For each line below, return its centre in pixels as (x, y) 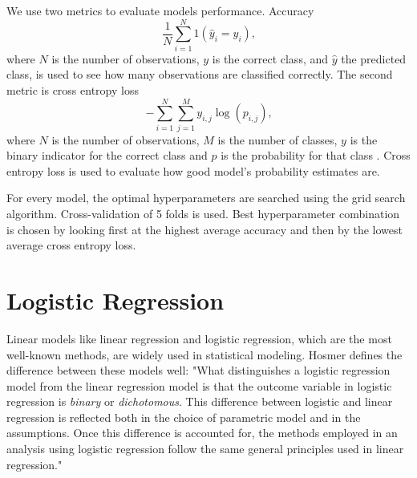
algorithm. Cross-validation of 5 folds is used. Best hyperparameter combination (203, 213)
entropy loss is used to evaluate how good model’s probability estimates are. (193, 170)
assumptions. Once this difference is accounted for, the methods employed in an (202, 433)
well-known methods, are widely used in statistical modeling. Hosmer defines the (204, 354)
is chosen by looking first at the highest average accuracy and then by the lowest (204, 229)
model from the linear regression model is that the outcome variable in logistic (199, 385)
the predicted (374, 58)
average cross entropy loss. (71, 245)
